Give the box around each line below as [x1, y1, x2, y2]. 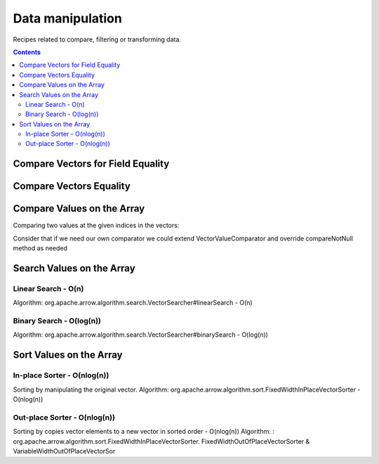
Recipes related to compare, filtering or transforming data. [13, 35, 182, 44]
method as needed [13, 244, 68, 252]
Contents [13, 48, 41, 56]
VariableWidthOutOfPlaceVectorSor [13, 446, 116, 455]
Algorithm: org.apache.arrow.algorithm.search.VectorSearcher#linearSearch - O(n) [13, 299, 253, 307]
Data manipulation [13, 11, 122, 26]
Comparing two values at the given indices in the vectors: [13, 221, 180, 230]
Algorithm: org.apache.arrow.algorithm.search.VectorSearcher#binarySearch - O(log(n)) [13, 330, 268, 339]
